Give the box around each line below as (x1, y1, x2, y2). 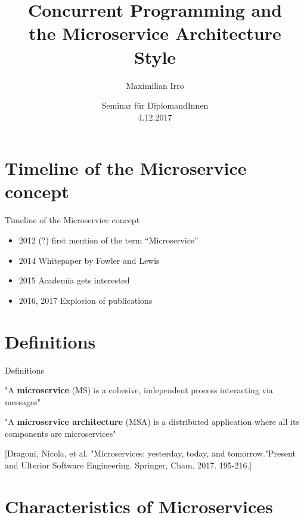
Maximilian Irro (126, 79, 184, 91)
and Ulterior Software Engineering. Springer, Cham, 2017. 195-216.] (5, 459, 252, 471)
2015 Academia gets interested (18, 274, 130, 286)
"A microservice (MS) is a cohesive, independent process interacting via (5, 384, 273, 396)
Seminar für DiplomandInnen (101, 99, 209, 112)
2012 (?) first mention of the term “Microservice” (18, 234, 198, 246)
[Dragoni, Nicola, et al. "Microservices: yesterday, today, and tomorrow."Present (5, 447, 296, 460)
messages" (5, 395, 41, 408)
